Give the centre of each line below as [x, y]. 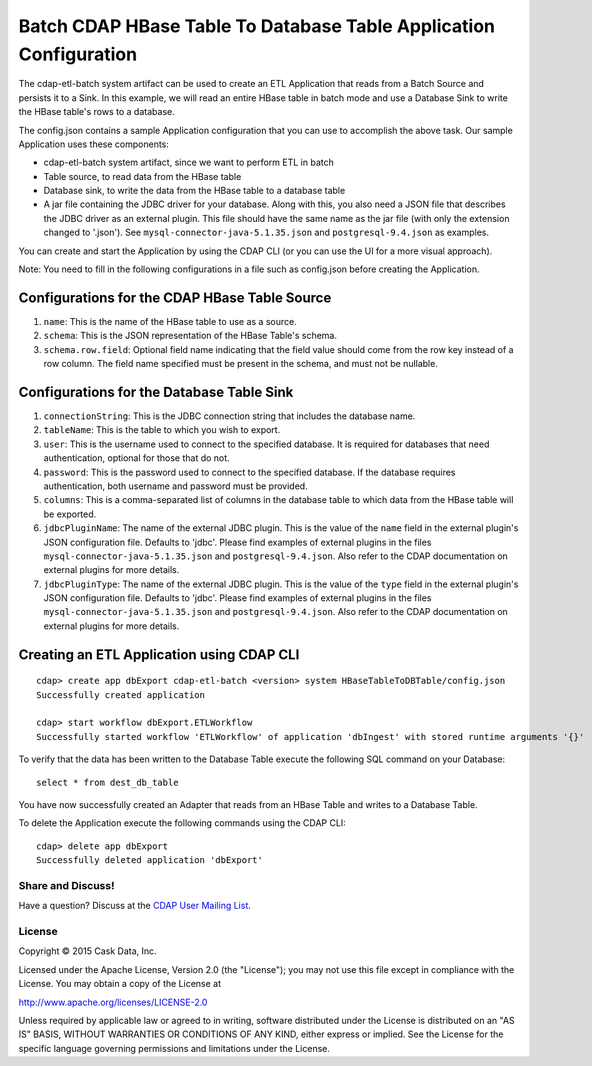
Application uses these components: [94, 144]
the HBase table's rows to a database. [96, 112]
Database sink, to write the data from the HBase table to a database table [194, 191]
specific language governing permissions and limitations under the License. [174, 1048]
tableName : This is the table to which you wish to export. [162, 430]
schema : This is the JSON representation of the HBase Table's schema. [190, 336]
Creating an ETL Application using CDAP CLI [159, 654]
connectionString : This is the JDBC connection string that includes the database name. [229, 416]
